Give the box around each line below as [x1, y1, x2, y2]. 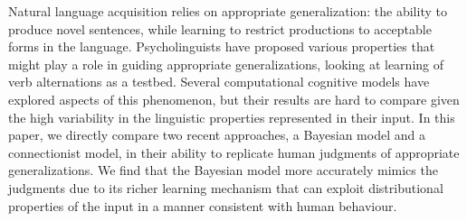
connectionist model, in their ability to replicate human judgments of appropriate [8, 143, 460, 161]
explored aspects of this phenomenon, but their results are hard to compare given [8, 89, 460, 108]
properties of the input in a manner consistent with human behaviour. [8, 196, 397, 215]
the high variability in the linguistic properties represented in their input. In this [8, 107, 455, 126]
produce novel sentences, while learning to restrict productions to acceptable [8, 19, 432, 38]
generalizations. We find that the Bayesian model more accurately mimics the [8, 161, 438, 180]
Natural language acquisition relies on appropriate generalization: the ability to [8, 2, 447, 20]
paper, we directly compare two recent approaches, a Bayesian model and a [8, 125, 425, 144]
